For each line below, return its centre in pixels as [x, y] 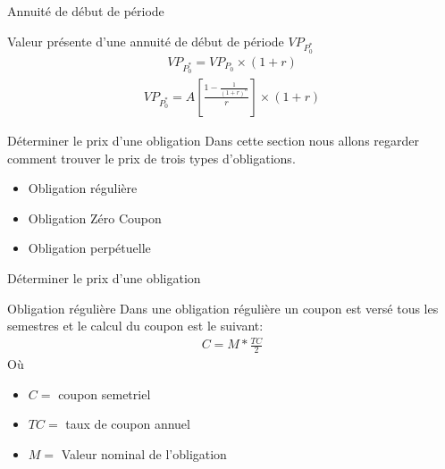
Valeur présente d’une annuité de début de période [146, 41]
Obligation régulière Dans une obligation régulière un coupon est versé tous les [223, 308]
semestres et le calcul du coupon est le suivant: [135, 326]
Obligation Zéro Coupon [95, 218]
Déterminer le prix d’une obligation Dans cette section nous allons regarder [214, 140]
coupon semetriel [105, 394]
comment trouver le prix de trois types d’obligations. [151, 158]
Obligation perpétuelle [89, 248]
